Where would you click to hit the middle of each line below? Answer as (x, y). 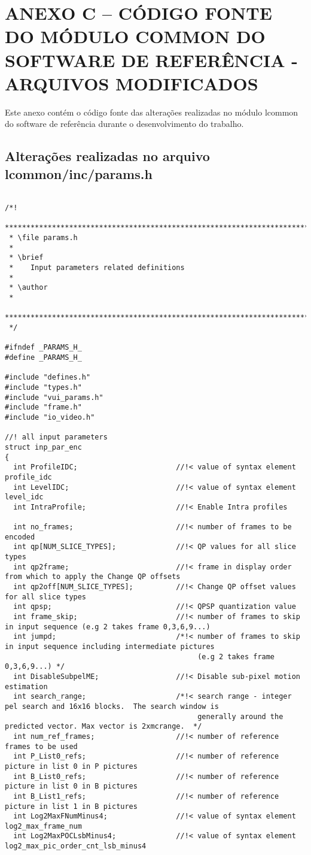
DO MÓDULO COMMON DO (135, 36)
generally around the (240, 716)
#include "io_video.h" (50, 417)
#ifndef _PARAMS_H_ (43, 348)
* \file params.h (43, 238)
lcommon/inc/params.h (79, 173)
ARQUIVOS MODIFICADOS (132, 83)
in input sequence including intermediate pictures (110, 647)
